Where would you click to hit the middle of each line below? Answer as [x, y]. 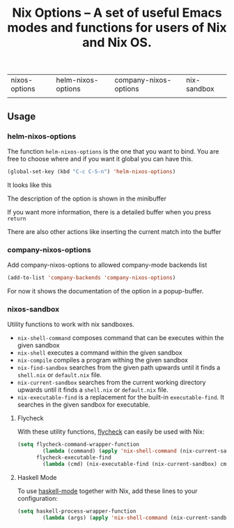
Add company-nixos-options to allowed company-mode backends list [107, 265]
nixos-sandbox [33, 309]
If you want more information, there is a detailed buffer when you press [109, 212]
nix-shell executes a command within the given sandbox [100, 353]
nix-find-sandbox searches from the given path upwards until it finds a [119, 367]
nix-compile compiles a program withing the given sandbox [102, 360]
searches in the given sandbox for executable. [84, 405]
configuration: [37, 498]
